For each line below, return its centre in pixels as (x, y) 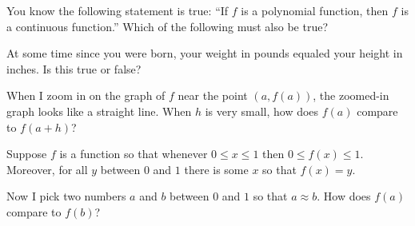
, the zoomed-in (351, 95)
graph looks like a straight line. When (99, 111)
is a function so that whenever (134, 154)
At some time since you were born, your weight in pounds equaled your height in (205, 53)
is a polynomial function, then (315, 10)
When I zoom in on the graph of (86, 95)
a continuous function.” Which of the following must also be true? (168, 26)
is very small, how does (262, 111)
